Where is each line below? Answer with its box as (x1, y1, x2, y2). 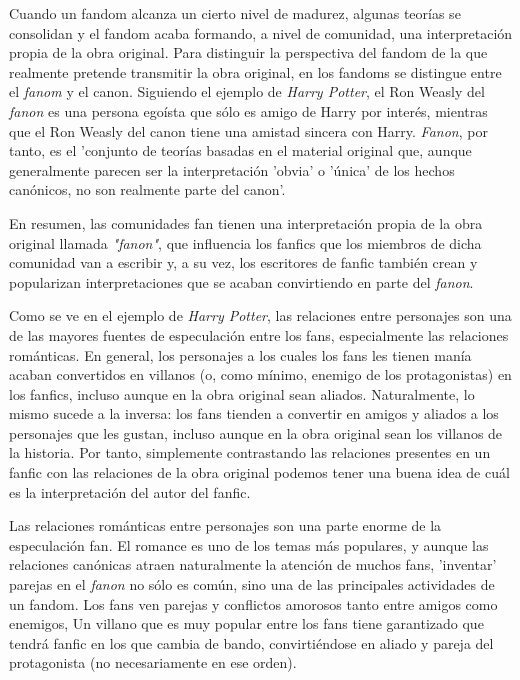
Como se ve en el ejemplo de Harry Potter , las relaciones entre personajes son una (9, 305, 512, 326)
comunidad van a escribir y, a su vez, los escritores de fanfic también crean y (9, 252, 478, 273)
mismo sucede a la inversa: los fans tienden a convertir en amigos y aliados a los (9, 403, 499, 424)
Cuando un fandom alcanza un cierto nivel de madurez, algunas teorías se (9, 3, 461, 23)
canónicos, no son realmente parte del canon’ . (9, 179, 286, 200)
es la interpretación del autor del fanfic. (9, 481, 251, 502)
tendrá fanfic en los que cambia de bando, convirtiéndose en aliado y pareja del (9, 632, 494, 653)
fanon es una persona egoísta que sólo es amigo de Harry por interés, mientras (9, 100, 488, 121)
